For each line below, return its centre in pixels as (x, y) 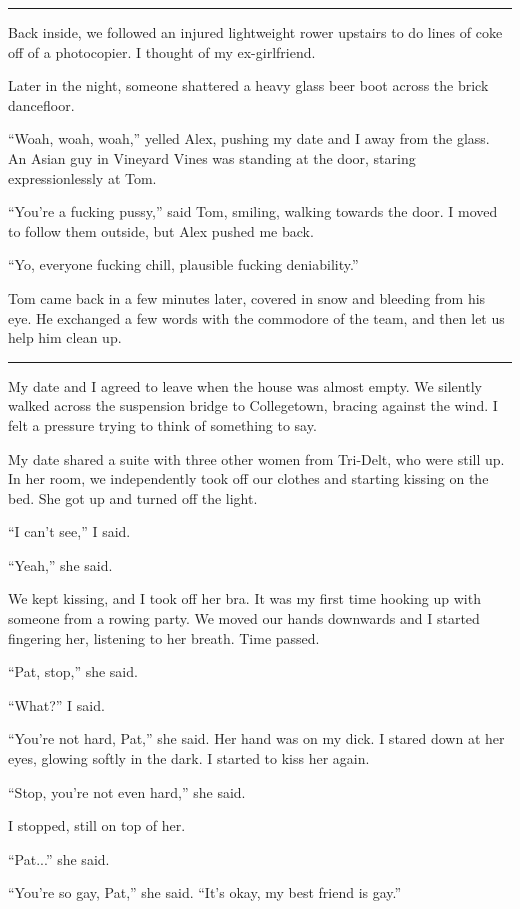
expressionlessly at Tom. (82, 177)
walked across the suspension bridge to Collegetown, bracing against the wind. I (253, 405)
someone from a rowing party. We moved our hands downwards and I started (244, 618)
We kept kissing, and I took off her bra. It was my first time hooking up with (244, 598)
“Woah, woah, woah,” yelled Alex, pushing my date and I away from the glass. (249, 138)
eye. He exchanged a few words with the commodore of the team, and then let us (256, 317)
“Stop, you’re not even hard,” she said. (127, 791)
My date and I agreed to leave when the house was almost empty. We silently (245, 385)
